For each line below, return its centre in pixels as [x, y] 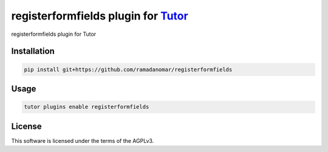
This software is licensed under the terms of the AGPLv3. [83, 140]
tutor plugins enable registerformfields [87, 107]
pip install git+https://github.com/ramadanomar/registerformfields [128, 69]
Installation [33, 51]
